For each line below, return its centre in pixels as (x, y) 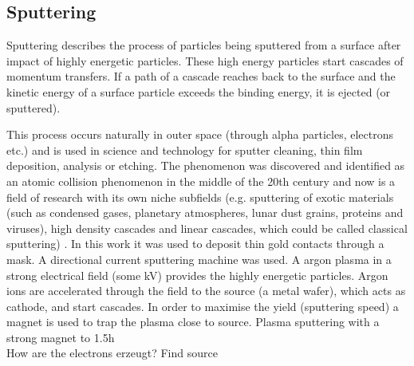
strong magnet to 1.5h (61, 337)
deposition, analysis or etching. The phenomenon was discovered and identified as (206, 165)
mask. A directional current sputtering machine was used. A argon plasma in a (199, 259)
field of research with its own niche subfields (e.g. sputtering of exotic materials (200, 197)
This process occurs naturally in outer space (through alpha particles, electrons (200, 134)
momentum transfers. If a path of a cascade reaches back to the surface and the (201, 76)
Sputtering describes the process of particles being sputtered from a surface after (204, 45)
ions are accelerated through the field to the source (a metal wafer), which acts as (206, 291)
